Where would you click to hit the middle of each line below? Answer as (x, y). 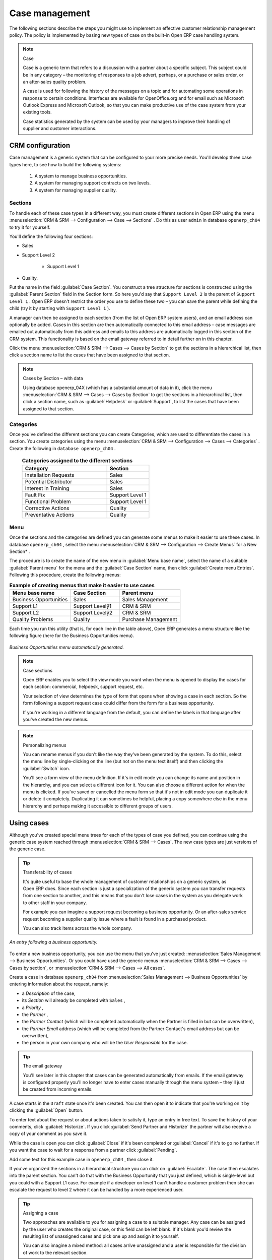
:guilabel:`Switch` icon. (47, 768)
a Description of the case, (49, 993)
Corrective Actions (47, 508)
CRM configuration (40, 145)
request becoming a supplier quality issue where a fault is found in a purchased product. (115, 919)
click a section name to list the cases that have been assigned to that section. (90, 355)
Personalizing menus (45, 745)
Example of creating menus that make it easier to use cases (82, 585)
